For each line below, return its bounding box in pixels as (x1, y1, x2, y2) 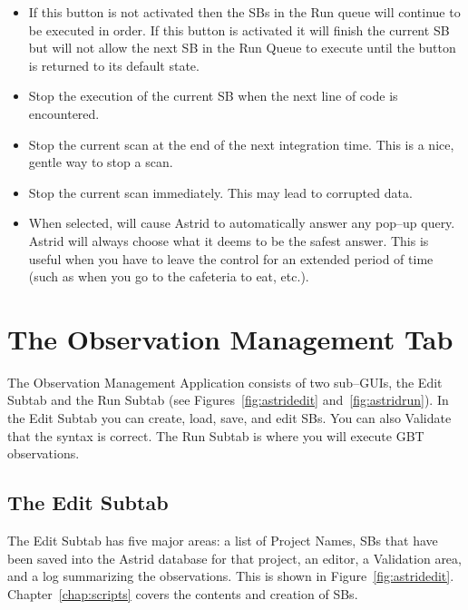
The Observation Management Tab (7, 320, 453, 357)
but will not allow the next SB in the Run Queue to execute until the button (28, 38, 456, 57)
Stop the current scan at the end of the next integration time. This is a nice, (28, 134, 454, 153)
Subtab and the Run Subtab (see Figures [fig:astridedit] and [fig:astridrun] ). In (7, 390, 449, 409)
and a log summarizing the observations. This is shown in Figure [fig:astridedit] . (7, 566, 454, 585)
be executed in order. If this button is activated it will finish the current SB (28, 20, 450, 39)
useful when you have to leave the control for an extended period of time (28, 249, 434, 268)
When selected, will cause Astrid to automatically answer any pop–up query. (28, 213, 455, 232)
